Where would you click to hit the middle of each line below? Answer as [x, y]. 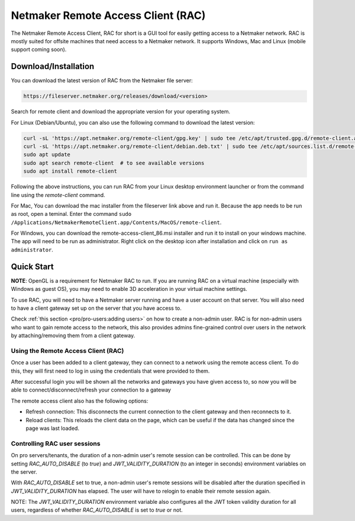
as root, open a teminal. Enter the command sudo [71, 214]
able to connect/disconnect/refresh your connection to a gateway [91, 390]
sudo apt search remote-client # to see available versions [114, 163]
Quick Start [32, 266]
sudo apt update [47, 155]
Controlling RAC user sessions [56, 444]
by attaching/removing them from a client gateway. [73, 336]
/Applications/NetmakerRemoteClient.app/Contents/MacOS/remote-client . [116, 222]
